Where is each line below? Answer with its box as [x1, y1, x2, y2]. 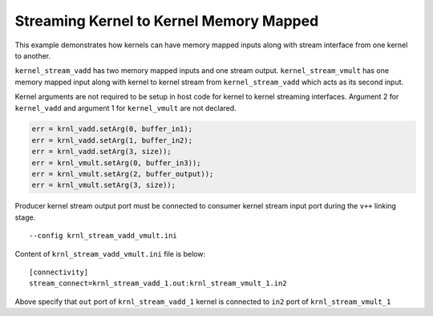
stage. [14, 213, 36, 222]
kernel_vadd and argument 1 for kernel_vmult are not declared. [14, 103, 237, 112]
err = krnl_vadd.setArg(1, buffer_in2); [31, 136, 192, 144]
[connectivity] [29, 267, 89, 277]
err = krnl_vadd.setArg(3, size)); [31, 147, 172, 156]
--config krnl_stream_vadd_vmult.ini [29, 231, 178, 241]
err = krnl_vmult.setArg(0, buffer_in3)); [31, 158, 201, 168]
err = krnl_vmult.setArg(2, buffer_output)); [31, 169, 214, 179]
